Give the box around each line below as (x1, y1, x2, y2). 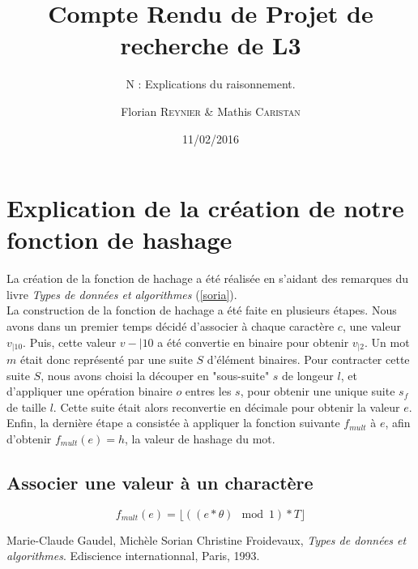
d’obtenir (6, 430, 52, 447)
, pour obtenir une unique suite (240, 383, 395, 400)
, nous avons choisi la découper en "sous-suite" (41, 366, 270, 383)
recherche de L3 (120, 28, 301, 62)
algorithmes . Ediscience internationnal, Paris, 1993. (6, 547, 260, 564)
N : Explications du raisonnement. (126, 75, 296, 92)
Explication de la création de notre (6, 191, 404, 225)
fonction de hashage (6, 223, 232, 256)
